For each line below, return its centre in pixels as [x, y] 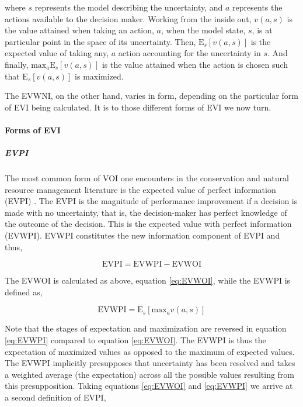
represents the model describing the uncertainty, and [129, 7]
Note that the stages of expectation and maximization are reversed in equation [146, 328]
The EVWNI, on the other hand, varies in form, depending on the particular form [152, 96]
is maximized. [99, 76]
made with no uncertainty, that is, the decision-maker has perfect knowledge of [146, 212]
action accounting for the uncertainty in [189, 53]
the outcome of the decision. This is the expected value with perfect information [148, 224]
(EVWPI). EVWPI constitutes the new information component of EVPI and [142, 235]
